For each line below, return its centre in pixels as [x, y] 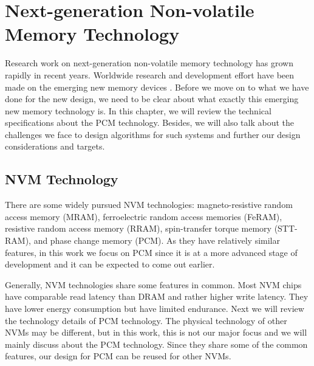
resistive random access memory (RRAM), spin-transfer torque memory [138, 228]
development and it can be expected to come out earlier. [110, 264]
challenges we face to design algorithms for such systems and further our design [153, 134]
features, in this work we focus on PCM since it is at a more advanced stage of [151, 252]
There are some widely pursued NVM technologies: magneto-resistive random [149, 205]
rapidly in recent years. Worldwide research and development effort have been [150, 74]
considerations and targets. [55, 146]
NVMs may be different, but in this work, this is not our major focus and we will [156, 332]
